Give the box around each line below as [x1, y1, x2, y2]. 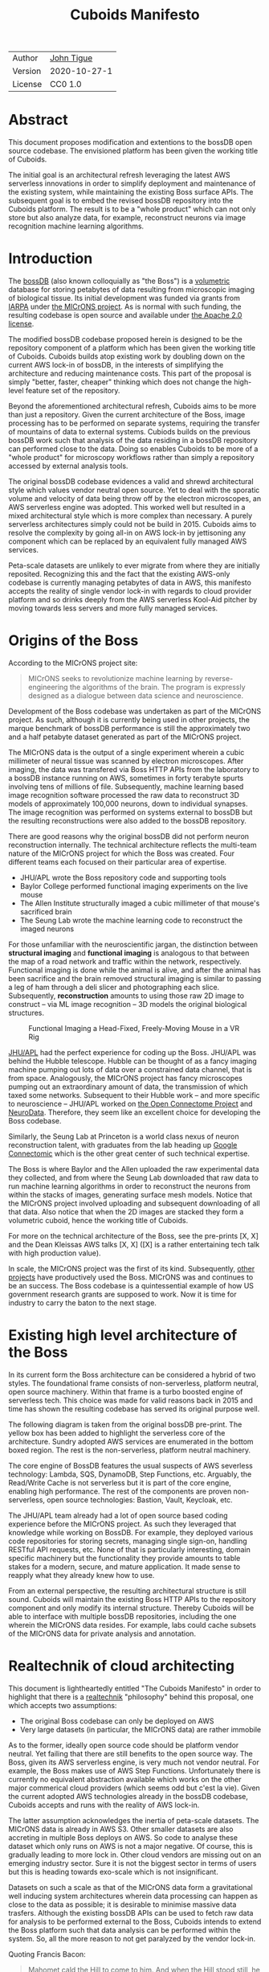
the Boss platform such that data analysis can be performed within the [8, 1925, 241, 1935]
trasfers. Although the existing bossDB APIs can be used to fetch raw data [8, 1908, 254, 1917]
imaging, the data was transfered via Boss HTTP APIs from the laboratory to [8, 765, 259, 774]
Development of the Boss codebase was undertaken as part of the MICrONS [8, 706, 262, 716]
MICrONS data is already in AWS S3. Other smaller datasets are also [8, 1824, 234, 1834]
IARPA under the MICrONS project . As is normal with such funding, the [8, 302, 242, 311]
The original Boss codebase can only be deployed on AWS [19, 1715, 214, 1726]
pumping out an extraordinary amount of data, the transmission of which [8, 1082, 249, 1091]
